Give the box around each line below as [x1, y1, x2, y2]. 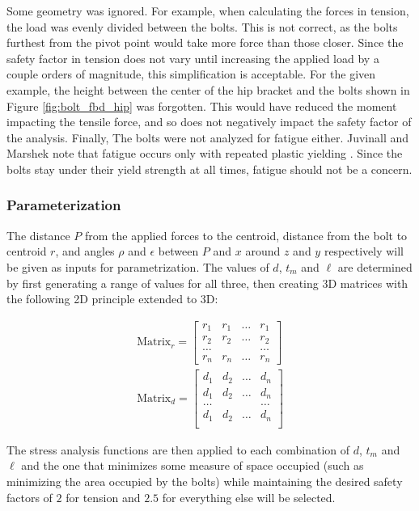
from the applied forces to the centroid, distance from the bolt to [84, 226, 408, 243]
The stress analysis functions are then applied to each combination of [6, 441, 350, 458]
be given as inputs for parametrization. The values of [6, 258, 269, 275]
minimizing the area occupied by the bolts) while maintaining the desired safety [6, 473, 403, 489]
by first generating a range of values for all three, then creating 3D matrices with [6, 274, 408, 291]
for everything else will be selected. [162, 488, 336, 505]
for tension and [66, 488, 141, 505]
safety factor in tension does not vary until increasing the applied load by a [6, 49, 379, 66]
